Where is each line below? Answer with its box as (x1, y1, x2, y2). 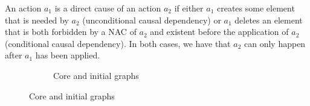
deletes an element (234, 13, 303, 26)
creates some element (217, 2, 295, 14)
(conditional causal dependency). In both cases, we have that (5, 37, 231, 49)
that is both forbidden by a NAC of (5, 25, 137, 38)
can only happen (244, 37, 306, 49)
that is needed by (5, 13, 69, 26)
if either (174, 2, 204, 14)
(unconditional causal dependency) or (82, 13, 221, 26)
